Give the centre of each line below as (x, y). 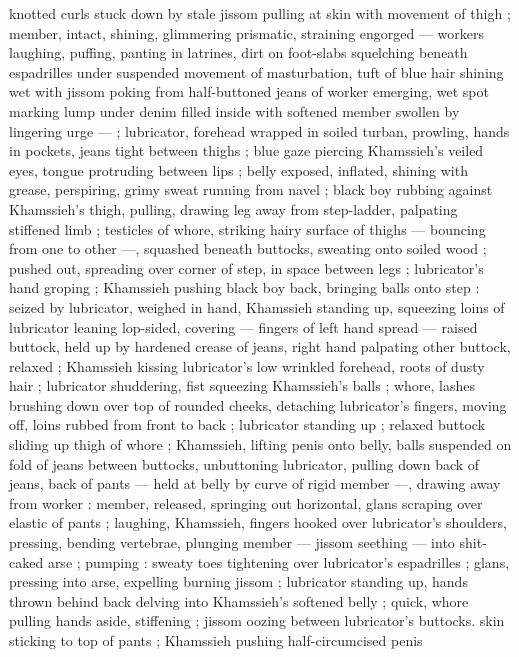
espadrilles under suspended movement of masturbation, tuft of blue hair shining (256, 71)
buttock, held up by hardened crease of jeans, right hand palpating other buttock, (260, 346)
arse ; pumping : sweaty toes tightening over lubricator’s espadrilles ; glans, (278, 561)
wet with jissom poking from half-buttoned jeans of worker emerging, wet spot (249, 91)
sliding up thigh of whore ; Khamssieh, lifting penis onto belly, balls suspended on (260, 444)
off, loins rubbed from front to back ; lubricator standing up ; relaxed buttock (247, 424)
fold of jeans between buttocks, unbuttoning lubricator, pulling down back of (244, 463)
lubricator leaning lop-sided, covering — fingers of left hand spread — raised (243, 326)
